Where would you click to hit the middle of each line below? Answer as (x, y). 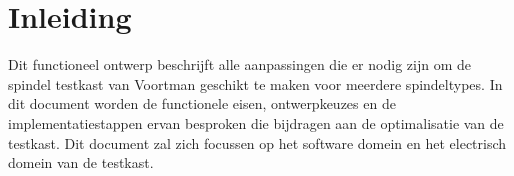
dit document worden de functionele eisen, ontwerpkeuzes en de (202, 103)
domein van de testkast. (81, 162)
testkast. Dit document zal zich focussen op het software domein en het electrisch (257, 142)
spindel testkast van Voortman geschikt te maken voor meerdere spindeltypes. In (255, 83)
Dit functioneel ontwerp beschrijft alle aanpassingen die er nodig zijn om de (239, 64)
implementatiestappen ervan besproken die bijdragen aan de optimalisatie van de (256, 122)
